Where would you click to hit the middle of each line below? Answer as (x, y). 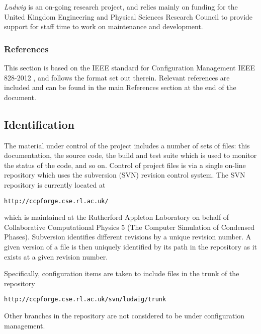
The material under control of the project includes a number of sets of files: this (127, 145)
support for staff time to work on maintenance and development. (104, 26)
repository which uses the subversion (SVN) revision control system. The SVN (125, 175)
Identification (39, 124)
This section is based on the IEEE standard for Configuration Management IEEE (130, 67)
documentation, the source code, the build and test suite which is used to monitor (130, 155)
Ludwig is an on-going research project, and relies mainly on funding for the (121, 7)
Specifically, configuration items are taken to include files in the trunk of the (122, 273)
